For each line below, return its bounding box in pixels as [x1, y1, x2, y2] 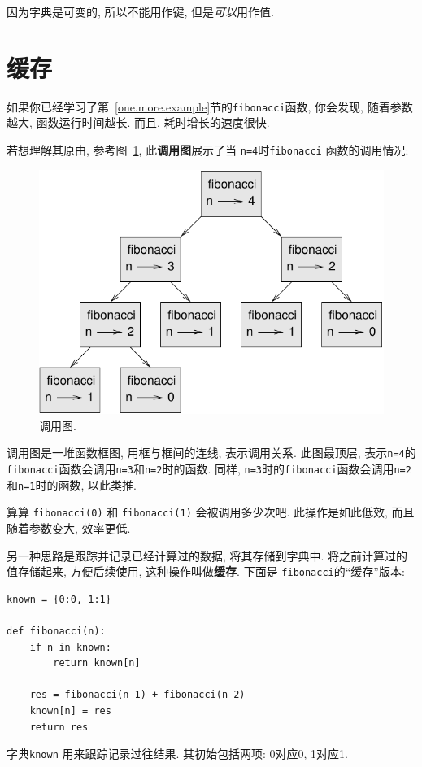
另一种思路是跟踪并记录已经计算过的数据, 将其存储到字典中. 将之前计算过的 [7, 547, 408, 564]
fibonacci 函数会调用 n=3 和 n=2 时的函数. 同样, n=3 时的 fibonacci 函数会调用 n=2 [7, 460, 411, 477]
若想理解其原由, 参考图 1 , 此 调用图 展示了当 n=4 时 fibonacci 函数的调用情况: [7, 141, 409, 158]
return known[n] [53, 657, 141, 669]
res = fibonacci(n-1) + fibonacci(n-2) [29, 689, 246, 701]
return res [29, 721, 89, 733]
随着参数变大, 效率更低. [7, 519, 131, 536]
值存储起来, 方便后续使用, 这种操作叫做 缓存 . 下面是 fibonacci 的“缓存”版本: [7, 563, 405, 580]
